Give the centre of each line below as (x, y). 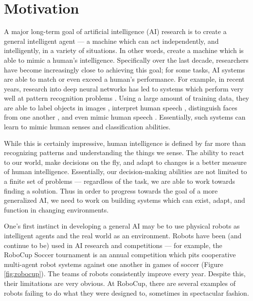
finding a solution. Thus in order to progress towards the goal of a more (111, 190)
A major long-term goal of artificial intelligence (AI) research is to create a (115, 31)
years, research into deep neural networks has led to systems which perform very (124, 88)
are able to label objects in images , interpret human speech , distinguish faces (121, 107)
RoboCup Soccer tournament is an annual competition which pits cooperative (120, 255)
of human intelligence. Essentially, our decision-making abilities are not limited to (126, 171)
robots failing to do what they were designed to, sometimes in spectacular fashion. (126, 292)
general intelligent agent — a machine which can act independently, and (111, 41)
